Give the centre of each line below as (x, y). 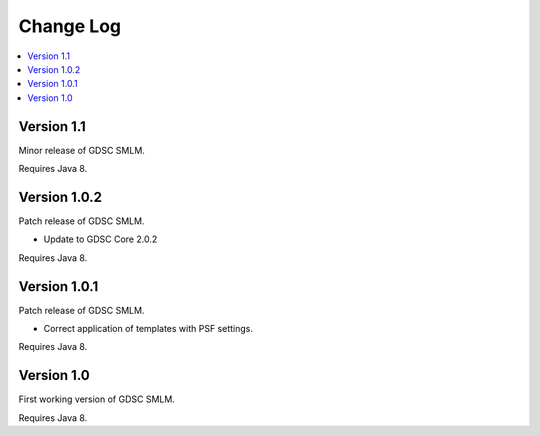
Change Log (70, 26)
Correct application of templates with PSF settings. (148, 328)
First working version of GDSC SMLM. (96, 399)
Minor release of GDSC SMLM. (81, 150)
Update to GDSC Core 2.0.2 (100, 239)
